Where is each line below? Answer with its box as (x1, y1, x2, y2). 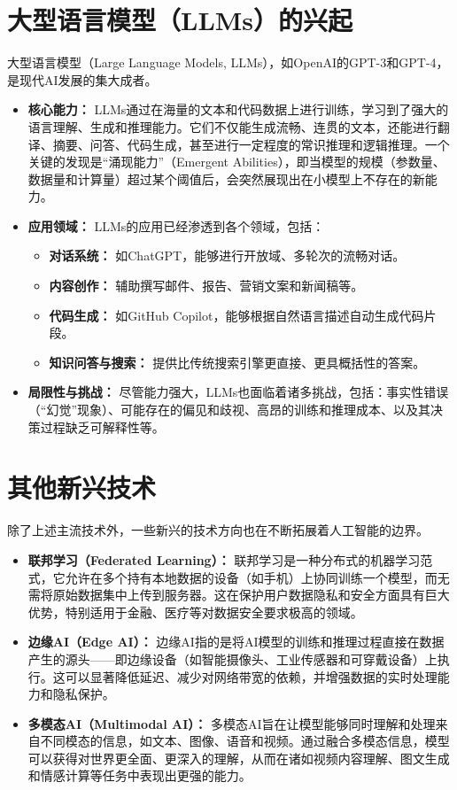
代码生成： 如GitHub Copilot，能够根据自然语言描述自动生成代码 (49, 306, 424, 324)
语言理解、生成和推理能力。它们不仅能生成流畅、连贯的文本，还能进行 (27, 117, 438, 136)
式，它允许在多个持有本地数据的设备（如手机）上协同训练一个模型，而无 (27, 568, 450, 586)
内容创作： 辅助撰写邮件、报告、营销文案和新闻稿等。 (49, 276, 364, 295)
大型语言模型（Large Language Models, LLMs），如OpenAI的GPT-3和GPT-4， (7, 53, 449, 72)
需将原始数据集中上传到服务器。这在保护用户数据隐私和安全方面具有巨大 (27, 585, 450, 604)
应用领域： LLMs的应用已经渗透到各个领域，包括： (27, 216, 325, 235)
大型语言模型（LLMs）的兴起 (7, 2, 353, 38)
